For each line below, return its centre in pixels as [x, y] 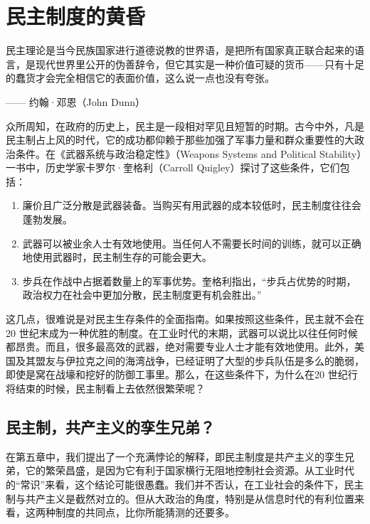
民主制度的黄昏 [76, 16]
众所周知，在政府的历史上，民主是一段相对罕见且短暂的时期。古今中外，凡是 [185, 125]
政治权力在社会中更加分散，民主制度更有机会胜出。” [142, 295]
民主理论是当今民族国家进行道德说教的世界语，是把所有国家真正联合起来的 [180, 50]
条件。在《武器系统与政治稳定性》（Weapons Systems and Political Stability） [189, 153]
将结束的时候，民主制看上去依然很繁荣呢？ [105, 388]
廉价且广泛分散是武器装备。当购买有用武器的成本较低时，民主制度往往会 [192, 205]
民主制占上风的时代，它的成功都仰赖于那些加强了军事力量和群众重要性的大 [180, 140]
